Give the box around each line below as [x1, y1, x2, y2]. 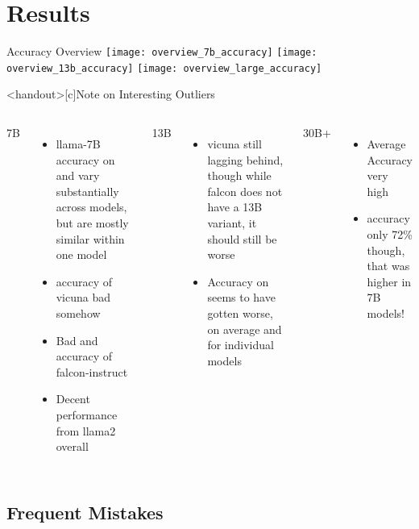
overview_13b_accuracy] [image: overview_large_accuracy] [6, 62, 322, 74]
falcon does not [207, 182, 283, 199]
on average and [207, 320, 282, 337]
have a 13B [207, 198, 263, 215]
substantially [56, 182, 119, 199]
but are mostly [56, 215, 129, 231]
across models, [56, 198, 127, 215]
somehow [56, 304, 101, 321]
